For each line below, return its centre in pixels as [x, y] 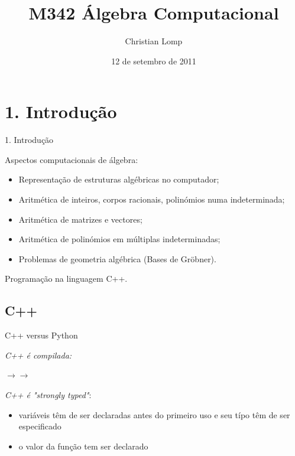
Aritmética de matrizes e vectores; [80, 219]
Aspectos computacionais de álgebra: [72, 159]
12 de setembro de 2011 [154, 61]
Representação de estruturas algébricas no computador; [119, 179]
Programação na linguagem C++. [66, 279]
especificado [40, 426]
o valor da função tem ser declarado [83, 446]
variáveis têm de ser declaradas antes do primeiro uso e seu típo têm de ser [154, 414]
